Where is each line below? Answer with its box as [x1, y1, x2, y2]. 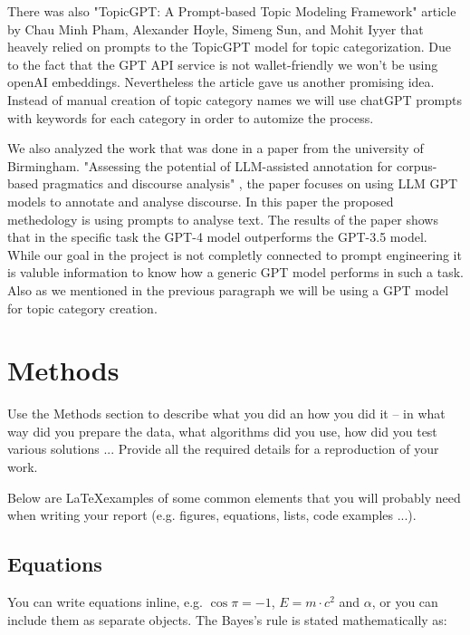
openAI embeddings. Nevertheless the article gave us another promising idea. [7, 72, 435, 91]
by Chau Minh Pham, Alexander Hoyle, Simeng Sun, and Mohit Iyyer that [7, 19, 424, 38]
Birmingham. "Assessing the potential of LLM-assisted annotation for [7, 156, 393, 175]
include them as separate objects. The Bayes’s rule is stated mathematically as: [7, 610, 447, 629]
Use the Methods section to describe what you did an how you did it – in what [7, 404, 446, 423]
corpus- [396, 156, 437, 175]
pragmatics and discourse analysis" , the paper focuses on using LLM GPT [42, 174, 458, 193]
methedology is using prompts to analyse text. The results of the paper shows [7, 209, 438, 228]
